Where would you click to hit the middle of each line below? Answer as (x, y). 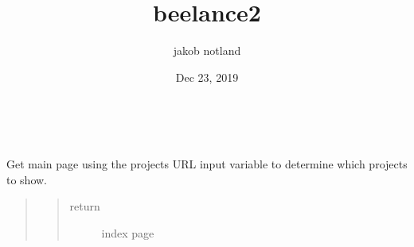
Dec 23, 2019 (207, 77)
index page (128, 232)
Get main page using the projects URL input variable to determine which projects (207, 163)
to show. (27, 179)
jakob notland (207, 50)
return (85, 206)
